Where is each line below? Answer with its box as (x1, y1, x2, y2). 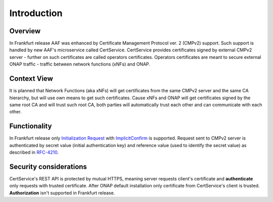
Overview (9, 27, 41, 35)
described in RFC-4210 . (9, 149, 59, 155)
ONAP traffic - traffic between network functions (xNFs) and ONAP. (9, 61, 150, 68)
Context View (9, 75, 53, 83)
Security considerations (9, 162, 87, 171)
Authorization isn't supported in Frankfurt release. (9, 189, 115, 196)
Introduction (9, 8, 63, 19)
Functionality (9, 122, 52, 130)
